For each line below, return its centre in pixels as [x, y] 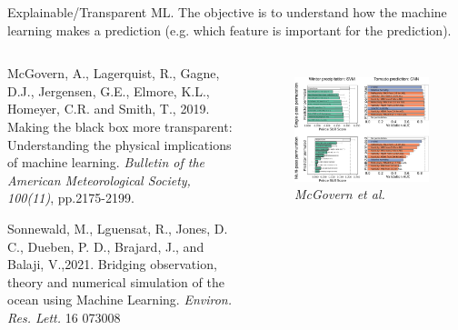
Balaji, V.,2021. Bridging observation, [112, 264]
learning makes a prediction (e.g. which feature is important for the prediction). [229, 30]
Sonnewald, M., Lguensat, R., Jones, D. [118, 228]
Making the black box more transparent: [120, 126]
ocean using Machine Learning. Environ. [120, 300]
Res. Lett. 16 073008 [64, 317]
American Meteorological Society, [99, 180]
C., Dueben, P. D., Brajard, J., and [106, 246]
